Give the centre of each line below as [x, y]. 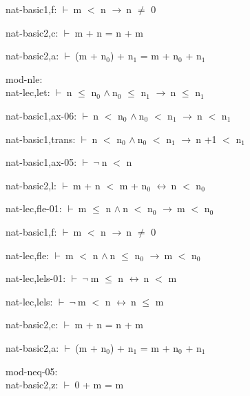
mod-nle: [24, 78]
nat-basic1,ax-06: [41, 115]
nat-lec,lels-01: [36, 278]
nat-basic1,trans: [41, 139]
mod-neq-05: [32, 371]
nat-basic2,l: [31, 185]
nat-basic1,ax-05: [41, 162]
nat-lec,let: [28, 92]
